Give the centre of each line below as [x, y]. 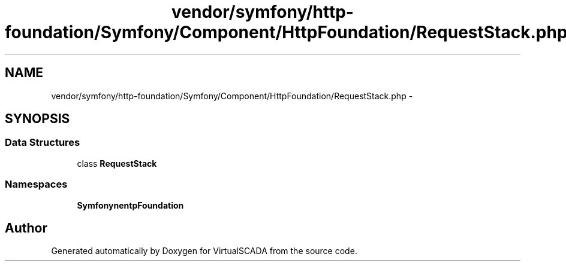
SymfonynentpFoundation [130, 205]
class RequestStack [117, 163]
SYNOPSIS [37, 119]
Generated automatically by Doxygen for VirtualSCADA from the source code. [204, 251]
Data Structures [43, 143]
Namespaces [36, 184]
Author [26, 228]
